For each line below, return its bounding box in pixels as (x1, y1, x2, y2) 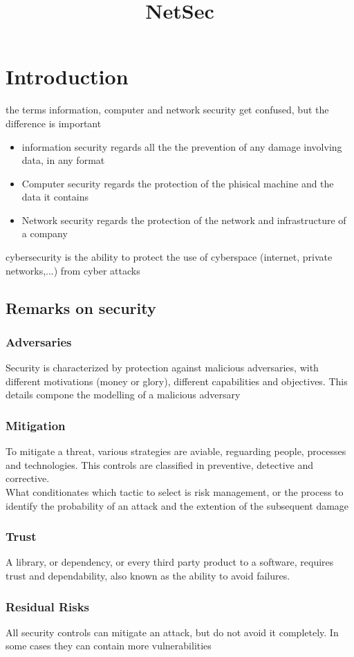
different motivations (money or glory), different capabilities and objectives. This (6, 373, 348, 388)
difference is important (6, 115, 102, 130)
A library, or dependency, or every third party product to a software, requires (6, 555, 334, 569)
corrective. (6, 471, 50, 485)
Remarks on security (6, 297, 156, 318)
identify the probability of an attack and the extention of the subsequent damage (6, 498, 349, 512)
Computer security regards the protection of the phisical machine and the (21, 176, 334, 190)
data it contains (21, 189, 88, 204)
